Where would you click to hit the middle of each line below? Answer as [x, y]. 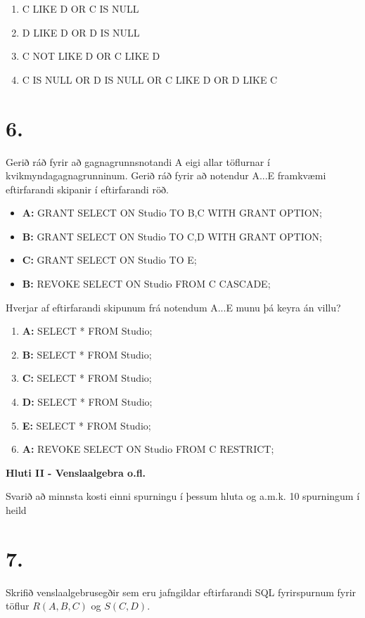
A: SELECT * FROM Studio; [87, 331]
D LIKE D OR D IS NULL [81, 32]
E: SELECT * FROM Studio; [87, 425]
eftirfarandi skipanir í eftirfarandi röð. [87, 189]
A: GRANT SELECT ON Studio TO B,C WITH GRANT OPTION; [172, 213]
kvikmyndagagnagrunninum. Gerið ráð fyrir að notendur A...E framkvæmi [166, 175]
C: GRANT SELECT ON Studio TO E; [109, 260]
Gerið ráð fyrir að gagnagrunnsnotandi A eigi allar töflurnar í [138, 161]
